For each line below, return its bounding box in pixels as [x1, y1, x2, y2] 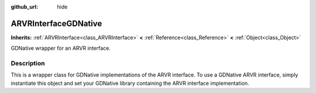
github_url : [11, 4, 38, 10]
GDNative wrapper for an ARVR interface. [11, 44, 111, 52]
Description [11, 59, 45, 67]
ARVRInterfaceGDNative [11, 18, 102, 29]
